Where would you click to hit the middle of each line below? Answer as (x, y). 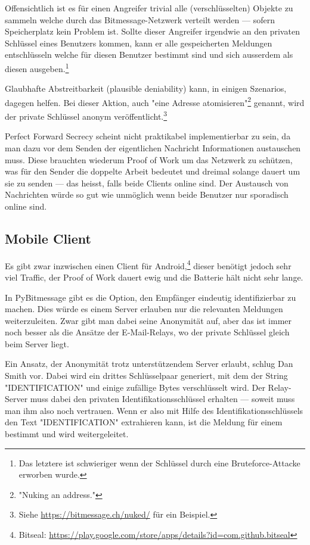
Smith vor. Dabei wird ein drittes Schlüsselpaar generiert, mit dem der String (146, 376)
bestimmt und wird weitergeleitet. (67, 434)
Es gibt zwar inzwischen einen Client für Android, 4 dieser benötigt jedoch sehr (148, 264)
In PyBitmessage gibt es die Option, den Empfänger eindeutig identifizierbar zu (151, 297)
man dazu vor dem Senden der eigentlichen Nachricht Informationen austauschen (153, 147)
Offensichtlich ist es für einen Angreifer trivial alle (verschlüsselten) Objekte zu (149, 8)
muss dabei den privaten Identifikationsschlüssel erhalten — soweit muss (162, 399)
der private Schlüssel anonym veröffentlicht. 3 (86, 115)
